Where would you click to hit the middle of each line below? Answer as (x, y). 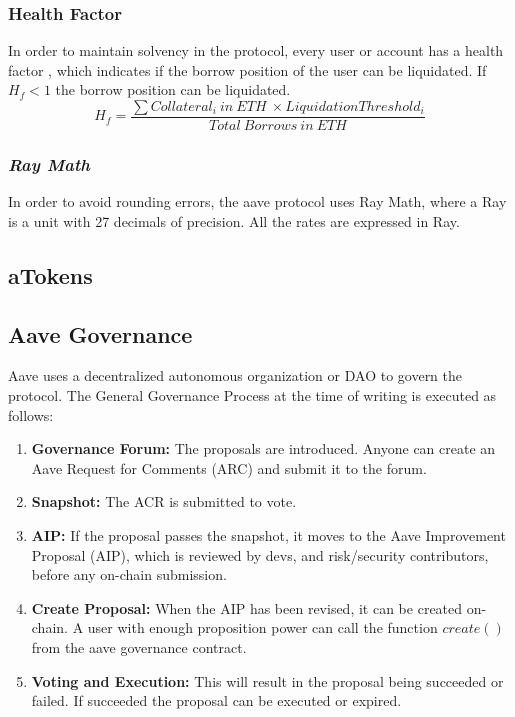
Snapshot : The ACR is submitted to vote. (164, 501)
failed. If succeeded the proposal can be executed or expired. (216, 700)
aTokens (50, 274)
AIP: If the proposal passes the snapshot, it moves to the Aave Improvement (268, 535)
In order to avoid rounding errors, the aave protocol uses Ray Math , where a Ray (257, 201)
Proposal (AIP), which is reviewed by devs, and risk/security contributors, (260, 554)
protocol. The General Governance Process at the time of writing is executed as (252, 395)
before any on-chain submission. (129, 574)
